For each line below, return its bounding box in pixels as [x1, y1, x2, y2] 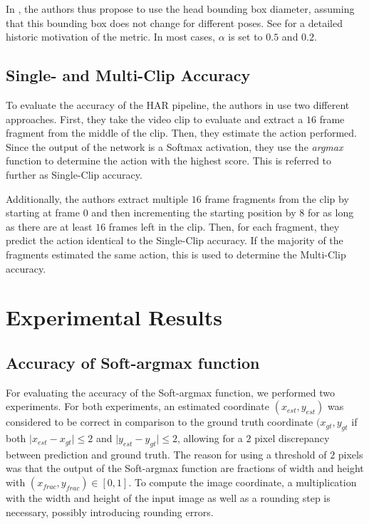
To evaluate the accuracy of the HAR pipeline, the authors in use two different [6, 97, 350, 112]
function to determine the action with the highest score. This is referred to [6, 153, 332, 168]
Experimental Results [6, 303, 222, 332]
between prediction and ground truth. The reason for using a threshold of [6, 446, 327, 461]
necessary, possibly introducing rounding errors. [6, 504, 214, 519]
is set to [228, 29, 263, 44]
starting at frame [6, 205, 80, 220]
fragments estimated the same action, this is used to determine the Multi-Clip [6, 246, 346, 261]
